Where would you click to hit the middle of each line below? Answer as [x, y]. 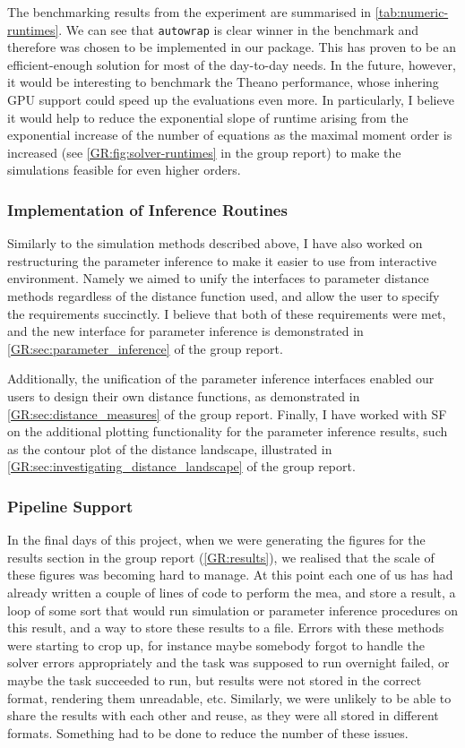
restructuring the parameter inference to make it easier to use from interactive [222, 260]
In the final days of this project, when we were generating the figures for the [216, 540]
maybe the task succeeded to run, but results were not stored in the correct [215, 679]
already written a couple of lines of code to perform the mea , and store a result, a [232, 592]
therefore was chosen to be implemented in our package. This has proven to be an [232, 47]
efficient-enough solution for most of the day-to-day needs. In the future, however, [232, 64]
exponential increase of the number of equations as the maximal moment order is [230, 135]
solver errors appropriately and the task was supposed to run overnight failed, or [228, 662]
